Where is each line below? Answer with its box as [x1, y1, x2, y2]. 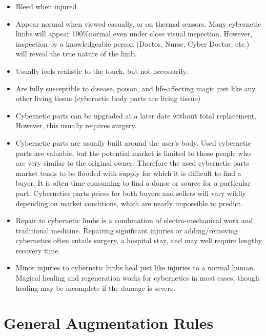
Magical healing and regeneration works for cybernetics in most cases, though [15, 272, 259, 283]
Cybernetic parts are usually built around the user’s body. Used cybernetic [15, 137, 251, 148]
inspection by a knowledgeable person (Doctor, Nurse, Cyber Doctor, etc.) [15, 38, 250, 49]
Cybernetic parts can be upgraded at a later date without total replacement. [15, 110, 257, 121]
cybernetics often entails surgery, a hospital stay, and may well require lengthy [15, 235, 262, 246]
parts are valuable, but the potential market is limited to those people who [15, 147, 251, 158]
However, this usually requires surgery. [15, 120, 137, 131]
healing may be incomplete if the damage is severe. [15, 282, 176, 293]
